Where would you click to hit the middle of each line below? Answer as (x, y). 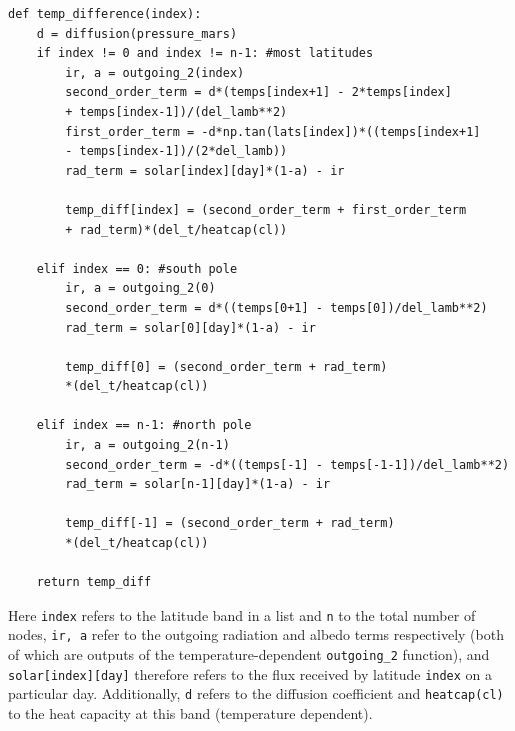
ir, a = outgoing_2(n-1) (147, 445)
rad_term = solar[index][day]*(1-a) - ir (205, 170)
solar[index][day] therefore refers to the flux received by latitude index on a (250, 673)
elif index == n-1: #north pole (144, 425)
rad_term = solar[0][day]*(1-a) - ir (190, 327)
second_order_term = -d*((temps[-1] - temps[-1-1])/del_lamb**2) (287, 464)
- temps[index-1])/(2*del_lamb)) (176, 151)
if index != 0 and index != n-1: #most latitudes (205, 53)
